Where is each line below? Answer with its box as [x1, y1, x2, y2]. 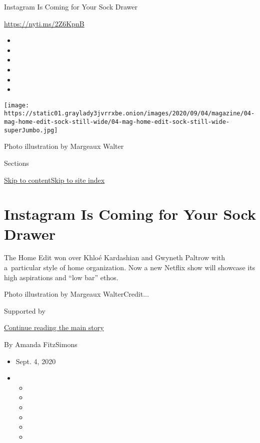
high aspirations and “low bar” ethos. [4, 272, 118, 282]
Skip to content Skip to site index [4, 174, 105, 185]
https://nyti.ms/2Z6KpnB [4, 18, 84, 28]
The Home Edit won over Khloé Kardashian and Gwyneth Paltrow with [4, 252, 225, 263]
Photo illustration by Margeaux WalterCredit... [4, 289, 149, 299]
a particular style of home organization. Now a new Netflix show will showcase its [4, 262, 255, 273]
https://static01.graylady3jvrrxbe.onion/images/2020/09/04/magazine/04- [4, 110, 255, 117]
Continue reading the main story [4, 322, 104, 333]
